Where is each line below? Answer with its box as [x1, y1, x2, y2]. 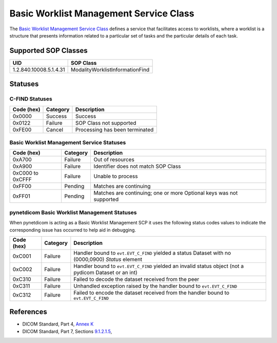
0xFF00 [12, 183, 32, 190]
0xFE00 [12, 126, 32, 133]
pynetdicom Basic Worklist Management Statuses [9, 208, 137, 216]
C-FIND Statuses [9, 96, 52, 103]
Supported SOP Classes [9, 46, 88, 55]
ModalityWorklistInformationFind [70, 66, 150, 73]
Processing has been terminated [75, 126, 154, 133]
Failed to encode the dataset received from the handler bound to [73, 289, 229, 296]
